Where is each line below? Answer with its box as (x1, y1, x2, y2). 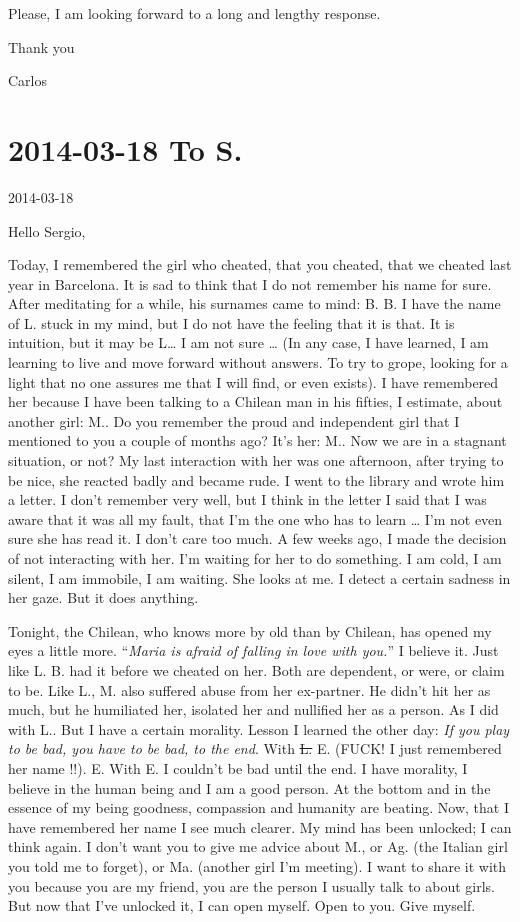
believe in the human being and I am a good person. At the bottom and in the (8, 777, 491, 798)
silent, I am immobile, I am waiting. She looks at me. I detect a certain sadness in (8, 567, 511, 588)
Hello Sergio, (8, 220, 86, 241)
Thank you (8, 36, 75, 57)
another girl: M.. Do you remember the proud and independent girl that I (8, 410, 460, 431)
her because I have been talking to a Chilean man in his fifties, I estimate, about (8, 391, 503, 412)
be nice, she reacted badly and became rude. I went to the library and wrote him (8, 469, 505, 490)
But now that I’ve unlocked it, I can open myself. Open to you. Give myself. (8, 895, 476, 916)
